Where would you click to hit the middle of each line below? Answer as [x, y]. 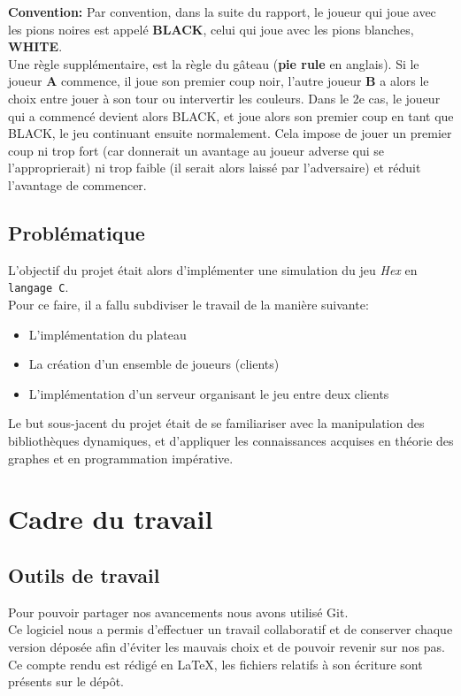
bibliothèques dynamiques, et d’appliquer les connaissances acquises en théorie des [231, 440]
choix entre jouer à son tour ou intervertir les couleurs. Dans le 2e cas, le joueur [224, 98]
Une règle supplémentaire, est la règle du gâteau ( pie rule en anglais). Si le [214, 63]
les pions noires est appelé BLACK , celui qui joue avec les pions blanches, [211, 29]
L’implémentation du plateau [108, 334]
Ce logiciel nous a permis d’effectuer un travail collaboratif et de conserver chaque [230, 629]
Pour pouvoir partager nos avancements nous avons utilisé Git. [178, 612]
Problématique [77, 232]
